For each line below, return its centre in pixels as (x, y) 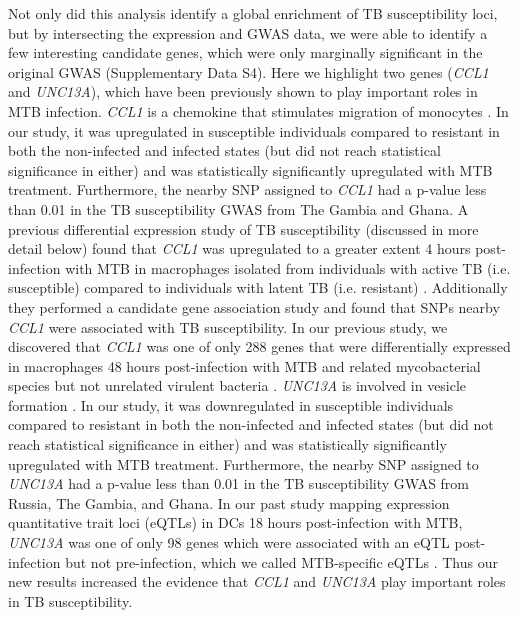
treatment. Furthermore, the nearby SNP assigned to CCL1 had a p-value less (247, 189)
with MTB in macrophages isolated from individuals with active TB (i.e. (288, 267)
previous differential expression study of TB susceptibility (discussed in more (243, 228)
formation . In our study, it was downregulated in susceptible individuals (231, 404)
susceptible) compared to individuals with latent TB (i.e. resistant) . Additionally (258, 287)
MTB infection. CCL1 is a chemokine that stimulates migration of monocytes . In (258, 110)
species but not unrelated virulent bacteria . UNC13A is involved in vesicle (237, 385)
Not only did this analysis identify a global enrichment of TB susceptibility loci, (253, 13)
